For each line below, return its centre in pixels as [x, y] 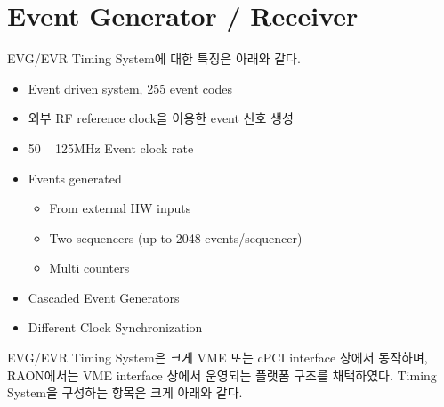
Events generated [75, 178]
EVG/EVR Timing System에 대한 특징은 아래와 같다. [154, 58]
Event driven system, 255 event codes [130, 88]
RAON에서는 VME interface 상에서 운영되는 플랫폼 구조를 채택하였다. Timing [222, 374]
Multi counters [89, 268]
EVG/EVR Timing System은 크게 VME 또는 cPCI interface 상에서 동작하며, [218, 358]
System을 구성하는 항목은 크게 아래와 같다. [125, 392]
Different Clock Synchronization [115, 327]
